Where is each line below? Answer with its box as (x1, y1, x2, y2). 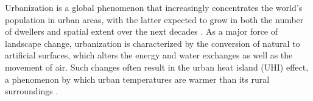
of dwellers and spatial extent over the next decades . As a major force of (5, 25, 278, 38)
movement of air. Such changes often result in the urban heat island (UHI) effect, (5, 60, 309, 73)
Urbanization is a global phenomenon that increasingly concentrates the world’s (5, 1, 303, 13)
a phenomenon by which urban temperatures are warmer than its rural (5, 72, 270, 85)
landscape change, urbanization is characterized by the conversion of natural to (5, 37, 300, 49)
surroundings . (5, 85, 58, 97)
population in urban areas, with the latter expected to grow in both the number (5, 13, 304, 26)
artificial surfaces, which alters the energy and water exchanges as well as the (5, 49, 293, 61)
